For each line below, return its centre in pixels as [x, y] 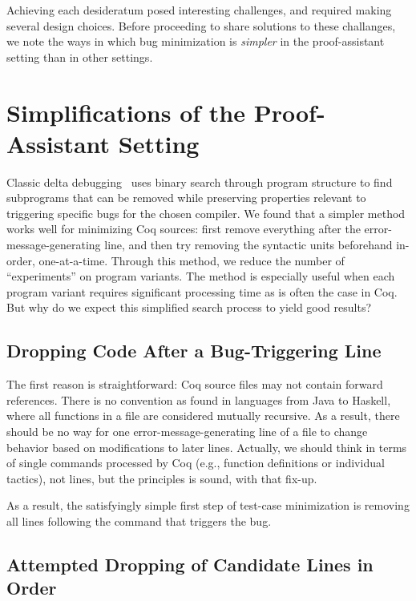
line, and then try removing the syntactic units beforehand [248, 245]
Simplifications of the [126, 112]
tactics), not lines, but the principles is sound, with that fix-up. [162, 478]
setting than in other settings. [80, 56]
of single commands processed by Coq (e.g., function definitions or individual [196, 463]
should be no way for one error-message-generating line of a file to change [187, 432]
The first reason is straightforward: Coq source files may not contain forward [195, 384]
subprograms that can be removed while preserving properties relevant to [186, 198]
